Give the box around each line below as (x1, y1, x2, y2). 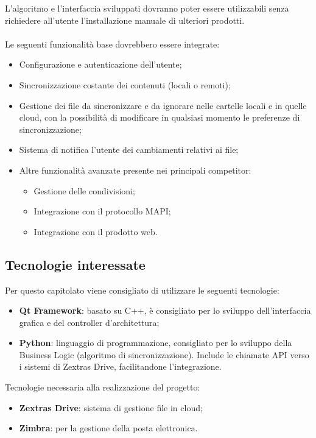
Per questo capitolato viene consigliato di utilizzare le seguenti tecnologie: (5, 283, 279, 296)
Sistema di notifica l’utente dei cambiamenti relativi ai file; (19, 143, 239, 156)
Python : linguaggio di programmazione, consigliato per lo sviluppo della (19, 336, 292, 349)
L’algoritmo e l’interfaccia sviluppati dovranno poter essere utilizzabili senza (5, 2, 289, 14)
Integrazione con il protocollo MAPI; (33, 205, 171, 217)
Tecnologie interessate (5, 255, 146, 274)
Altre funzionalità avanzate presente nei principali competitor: (19, 163, 251, 176)
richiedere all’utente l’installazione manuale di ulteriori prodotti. (5, 13, 245, 26)
